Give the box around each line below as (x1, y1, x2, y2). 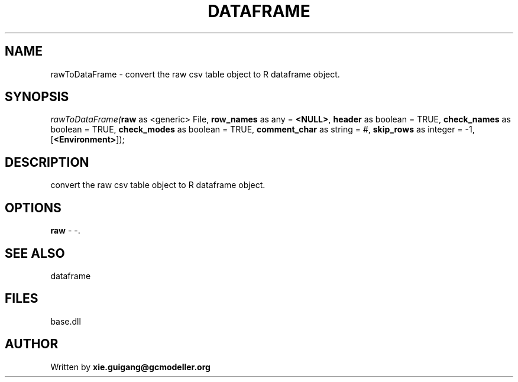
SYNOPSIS (5, 89, 69, 105)
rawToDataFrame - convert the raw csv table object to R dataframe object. (50, 69, 340, 79)
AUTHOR (5, 336, 59, 352)
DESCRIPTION (5, 154, 89, 170)
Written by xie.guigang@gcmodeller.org (50, 361, 211, 372)
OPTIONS (5, 200, 61, 215)
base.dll (50, 316, 81, 326)
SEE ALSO (5, 245, 65, 261)
